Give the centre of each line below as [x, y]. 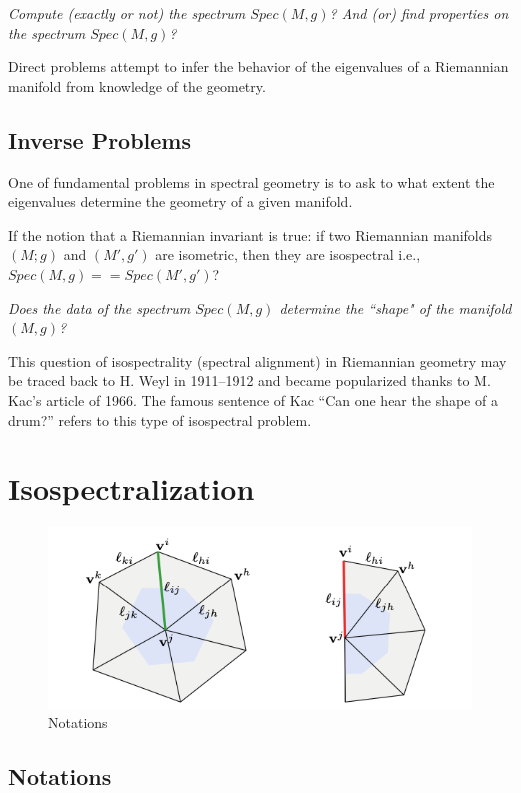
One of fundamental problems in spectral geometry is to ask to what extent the [251, 181]
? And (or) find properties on [419, 13]
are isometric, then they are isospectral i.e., [288, 254]
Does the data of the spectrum [99, 307]
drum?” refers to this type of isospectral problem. [160, 419]
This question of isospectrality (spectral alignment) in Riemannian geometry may [257, 360]
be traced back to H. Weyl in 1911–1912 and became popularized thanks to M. [249, 380]
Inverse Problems [100, 139]
